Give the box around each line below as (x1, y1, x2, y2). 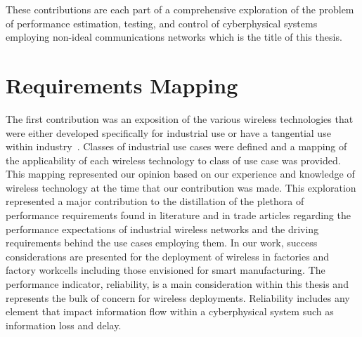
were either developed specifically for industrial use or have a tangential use (6, 125, 331, 140)
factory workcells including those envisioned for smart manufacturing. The (6, 263, 325, 277)
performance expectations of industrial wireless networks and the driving (6, 221, 319, 236)
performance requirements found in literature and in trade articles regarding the (6, 208, 351, 223)
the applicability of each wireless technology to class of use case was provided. (6, 152, 341, 167)
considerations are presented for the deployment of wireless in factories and (6, 249, 329, 263)
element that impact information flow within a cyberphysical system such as (6, 304, 334, 319)
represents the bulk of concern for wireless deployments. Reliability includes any (6, 290, 350, 305)
